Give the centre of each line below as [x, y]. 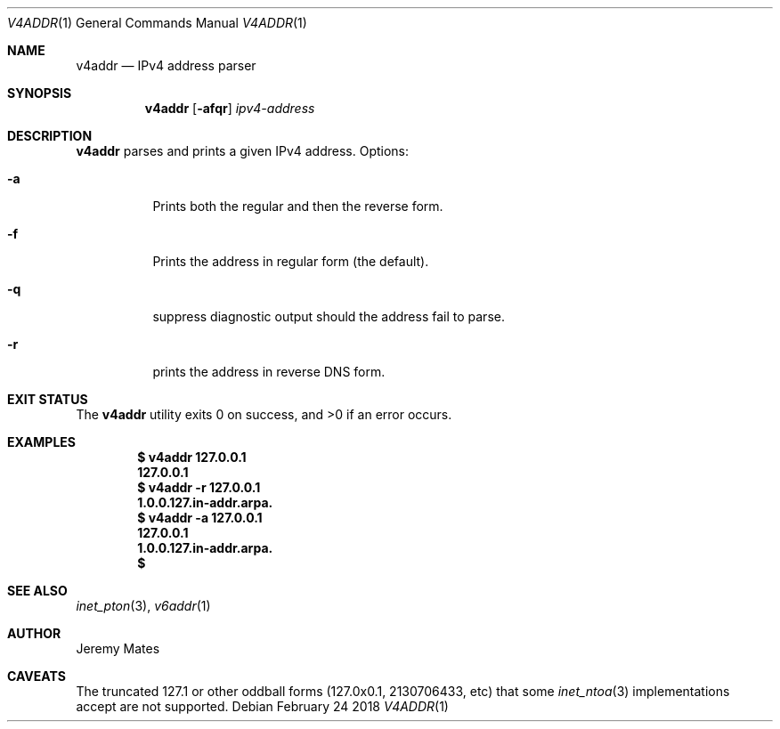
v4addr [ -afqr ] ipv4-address [230, 108]
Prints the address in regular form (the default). [291, 261]
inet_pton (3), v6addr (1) [143, 606]
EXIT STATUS [48, 399]
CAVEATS [37, 676]
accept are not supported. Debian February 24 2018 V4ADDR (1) [262, 706]
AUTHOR [34, 633]
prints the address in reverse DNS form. [269, 372]
